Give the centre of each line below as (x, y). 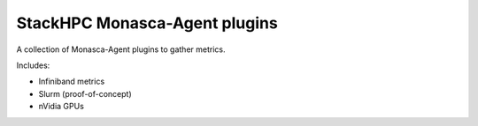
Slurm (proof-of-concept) (85, 93)
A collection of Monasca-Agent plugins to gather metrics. (121, 49)
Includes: (33, 65)
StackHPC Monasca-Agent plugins (147, 23)
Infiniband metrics (72, 82)
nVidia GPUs (61, 107)
